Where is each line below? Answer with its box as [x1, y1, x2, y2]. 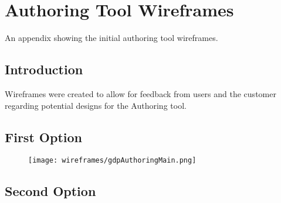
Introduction [5, 60, 83, 78]
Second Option [5, 182, 96, 200]
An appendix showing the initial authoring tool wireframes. [5, 32, 218, 44]
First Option [5, 128, 82, 146]
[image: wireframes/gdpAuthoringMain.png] [28, 156, 197, 165]
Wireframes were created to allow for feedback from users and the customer [5, 87, 276, 99]
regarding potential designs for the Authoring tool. [5, 99, 187, 111]
